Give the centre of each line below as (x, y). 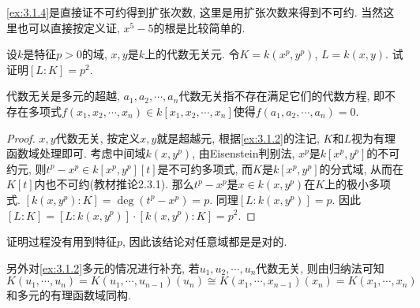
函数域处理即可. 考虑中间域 (76, 153)
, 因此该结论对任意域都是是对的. (205, 241)
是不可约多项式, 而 (205, 168)
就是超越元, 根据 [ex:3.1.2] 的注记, (238, 137)
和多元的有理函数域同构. (69, 295)
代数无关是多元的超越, (63, 96)
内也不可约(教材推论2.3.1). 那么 (114, 184)
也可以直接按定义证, (68, 27)
